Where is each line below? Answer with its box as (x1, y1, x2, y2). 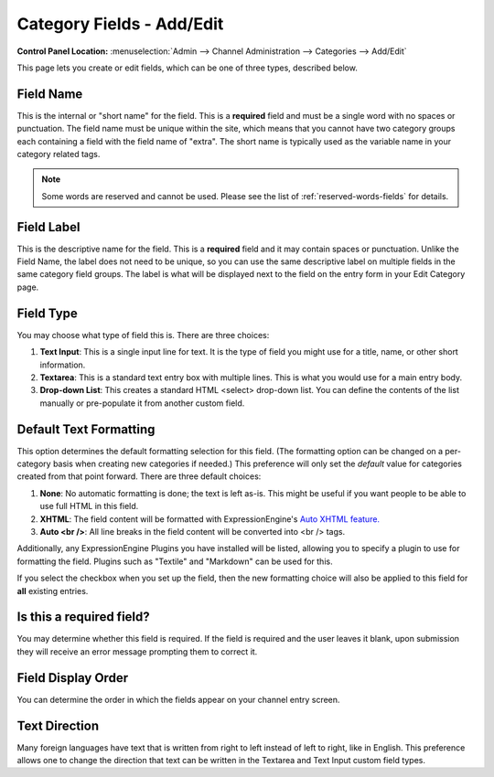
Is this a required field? (16, 609, 150, 625)
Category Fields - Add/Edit (16, 14, 224, 34)
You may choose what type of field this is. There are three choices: (16, 329, 270, 340)
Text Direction (16, 718, 100, 733)
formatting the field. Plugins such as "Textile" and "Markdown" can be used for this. (16, 556, 333, 567)
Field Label (16, 219, 81, 235)
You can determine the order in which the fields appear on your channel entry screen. (16, 694, 340, 705)
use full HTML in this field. (39, 501, 139, 512)
